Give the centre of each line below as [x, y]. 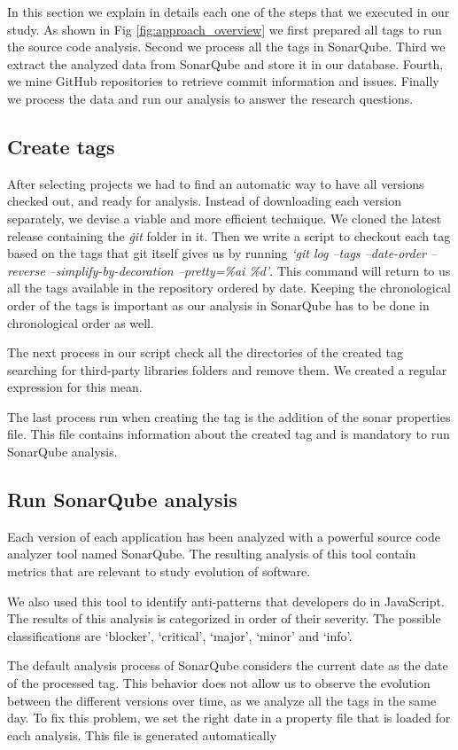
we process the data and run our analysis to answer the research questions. [210, 98]
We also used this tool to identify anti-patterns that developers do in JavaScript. [226, 601]
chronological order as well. [81, 322]
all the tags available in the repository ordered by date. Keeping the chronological [229, 288]
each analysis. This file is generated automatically [142, 734]
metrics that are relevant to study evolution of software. [159, 571]
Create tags [61, 146]
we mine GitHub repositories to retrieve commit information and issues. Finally [223, 81]
